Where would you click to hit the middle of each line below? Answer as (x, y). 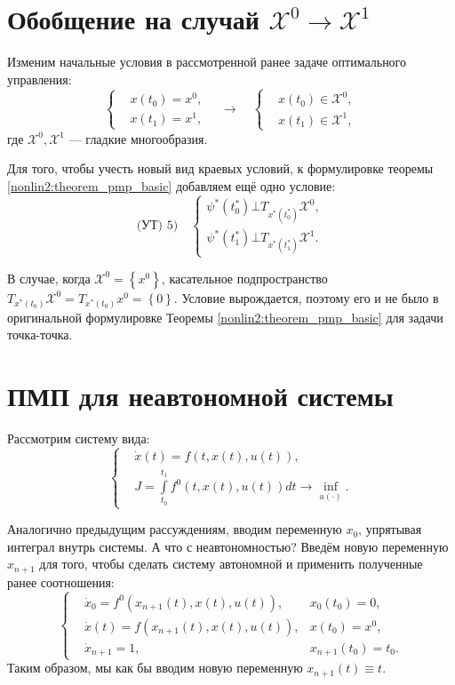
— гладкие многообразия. (138, 138)
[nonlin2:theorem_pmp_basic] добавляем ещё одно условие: (172, 186)
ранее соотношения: (61, 581)
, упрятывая (390, 529)
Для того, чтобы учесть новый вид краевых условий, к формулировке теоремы (220, 168)
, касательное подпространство (244, 278)
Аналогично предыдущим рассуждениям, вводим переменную (175, 529)
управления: (40, 79)
